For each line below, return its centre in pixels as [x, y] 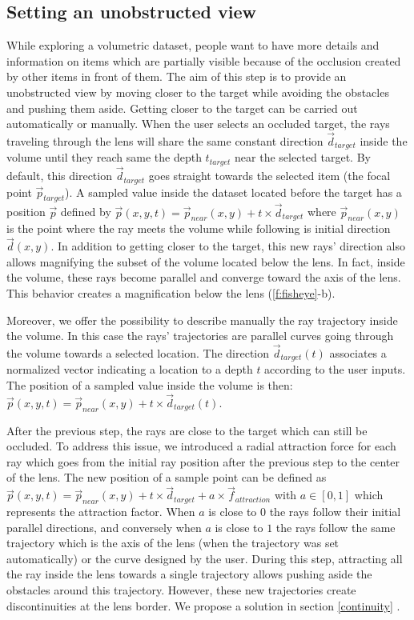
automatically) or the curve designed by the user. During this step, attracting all [205, 558]
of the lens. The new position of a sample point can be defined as [167, 477]
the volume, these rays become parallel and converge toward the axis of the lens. [204, 277]
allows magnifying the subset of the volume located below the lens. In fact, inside [206, 261]
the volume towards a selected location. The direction [138, 352]
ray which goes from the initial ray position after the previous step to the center [203, 461]
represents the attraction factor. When [101, 512]
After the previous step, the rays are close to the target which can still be [187, 430]
